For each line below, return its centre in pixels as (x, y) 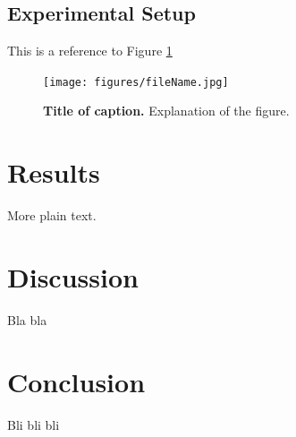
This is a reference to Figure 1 (90, 51)
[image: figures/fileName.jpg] (136, 82)
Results (54, 172)
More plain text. (52, 215)
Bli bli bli (34, 424)
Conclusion (76, 381)
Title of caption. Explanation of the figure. (166, 111)
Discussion (73, 276)
